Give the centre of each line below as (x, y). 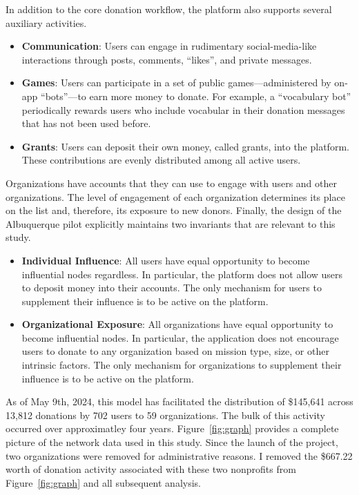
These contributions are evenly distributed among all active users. (161, 160)
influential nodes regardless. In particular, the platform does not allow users (182, 274)
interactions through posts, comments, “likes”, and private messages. (167, 59)
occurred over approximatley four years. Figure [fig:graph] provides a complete (172, 428)
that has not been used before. (86, 123)
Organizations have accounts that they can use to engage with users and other (171, 183)
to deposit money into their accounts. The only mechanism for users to (172, 288)
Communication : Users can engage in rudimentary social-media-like (169, 46)
